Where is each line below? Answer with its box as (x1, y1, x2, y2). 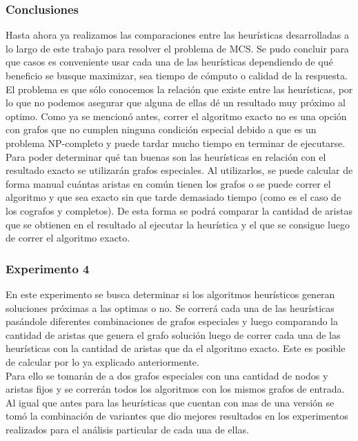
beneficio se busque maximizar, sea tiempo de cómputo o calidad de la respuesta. (6, 68, 348, 82)
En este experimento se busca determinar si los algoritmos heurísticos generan (6, 286, 335, 301)
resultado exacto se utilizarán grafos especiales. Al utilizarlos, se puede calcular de (6, 163, 353, 177)
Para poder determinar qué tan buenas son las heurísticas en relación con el (6, 149, 326, 164)
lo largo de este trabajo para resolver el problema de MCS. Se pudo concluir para (6, 41, 349, 55)
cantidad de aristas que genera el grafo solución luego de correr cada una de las (6, 327, 341, 342)
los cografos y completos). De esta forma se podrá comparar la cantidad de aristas (6, 203, 352, 217)
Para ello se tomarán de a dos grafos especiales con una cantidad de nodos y (6, 368, 328, 382)
